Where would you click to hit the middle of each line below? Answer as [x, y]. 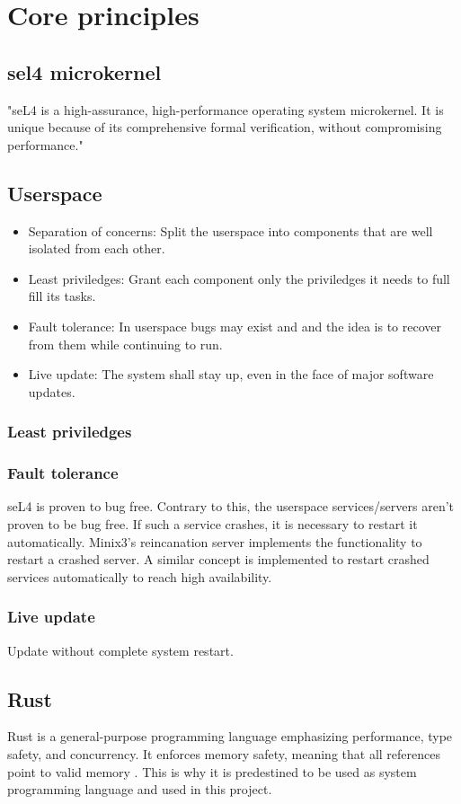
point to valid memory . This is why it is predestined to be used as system [212, 771]
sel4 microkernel [84, 71]
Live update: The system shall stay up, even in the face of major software [231, 374]
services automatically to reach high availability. [140, 576]
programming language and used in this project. [140, 789]
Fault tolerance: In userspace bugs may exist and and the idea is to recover [235, 326]
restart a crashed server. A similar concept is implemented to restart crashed [218, 559]
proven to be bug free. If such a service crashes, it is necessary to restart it [213, 523]
